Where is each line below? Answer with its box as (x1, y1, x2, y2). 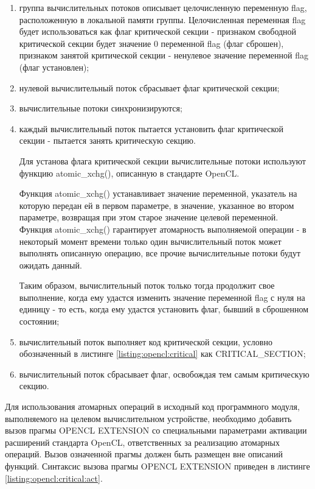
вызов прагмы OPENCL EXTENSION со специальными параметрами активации (5, 424, 307, 437)
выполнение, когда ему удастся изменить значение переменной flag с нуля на (19, 290, 305, 303)
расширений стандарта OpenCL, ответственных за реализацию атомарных (5, 435, 280, 448)
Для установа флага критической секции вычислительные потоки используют (19, 154, 306, 167)
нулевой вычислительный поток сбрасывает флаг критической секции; (19, 81, 280, 94)
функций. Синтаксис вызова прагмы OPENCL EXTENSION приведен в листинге (5, 460, 310, 472)
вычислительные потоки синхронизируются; (19, 102, 182, 114)
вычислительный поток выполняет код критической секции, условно (19, 335, 272, 348)
